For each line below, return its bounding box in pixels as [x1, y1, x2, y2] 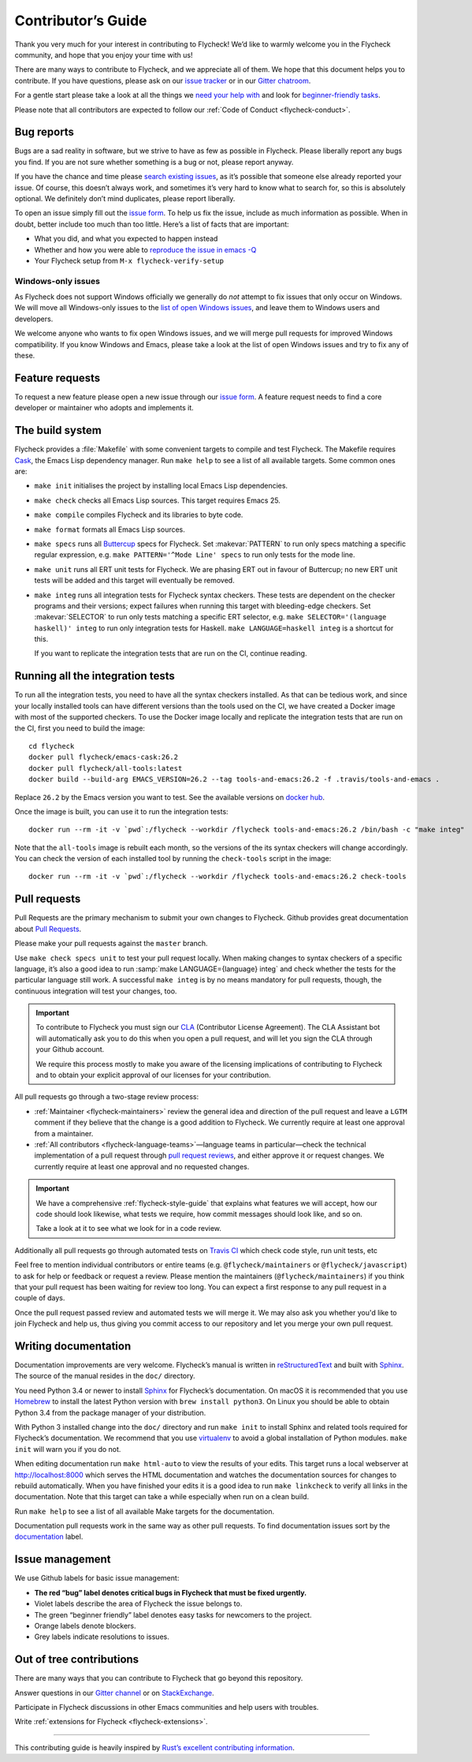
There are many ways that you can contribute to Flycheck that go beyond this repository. [14, 1674, 303, 1683]
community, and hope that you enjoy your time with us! [14, 50, 193, 59]
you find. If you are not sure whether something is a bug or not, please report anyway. [14, 157, 294, 166]
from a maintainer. [34, 1128, 94, 1138]
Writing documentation [14, 1339, 132, 1352]
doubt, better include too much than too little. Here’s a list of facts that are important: [14, 219, 289, 229]
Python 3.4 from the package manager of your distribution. [14, 1408, 206, 1417]
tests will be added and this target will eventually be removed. [34, 576, 236, 585]
